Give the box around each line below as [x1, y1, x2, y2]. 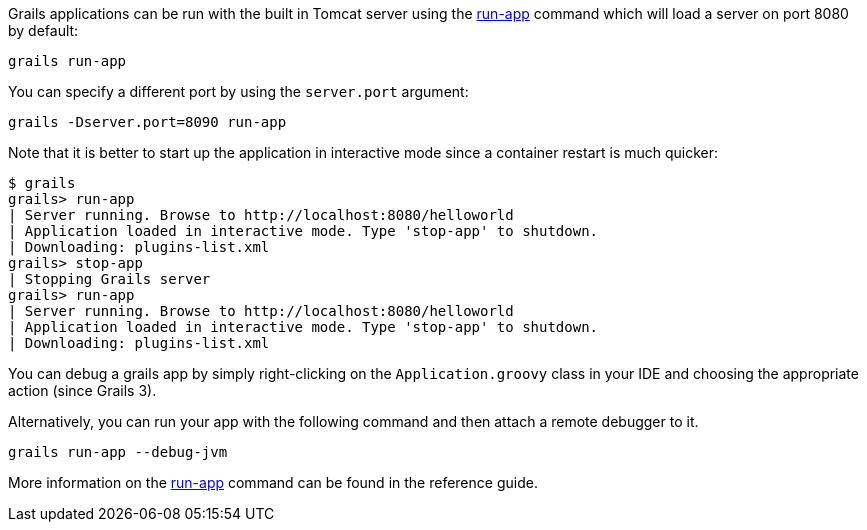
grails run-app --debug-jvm [8, 444, 228, 460]
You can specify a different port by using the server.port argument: [8, 83, 469, 100]
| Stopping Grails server [8, 271, 211, 287]
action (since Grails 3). [8, 382, 157, 399]
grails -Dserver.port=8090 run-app [8, 114, 287, 130]
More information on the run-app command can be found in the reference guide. [8, 474, 538, 491]
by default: [8, 22, 79, 39]
